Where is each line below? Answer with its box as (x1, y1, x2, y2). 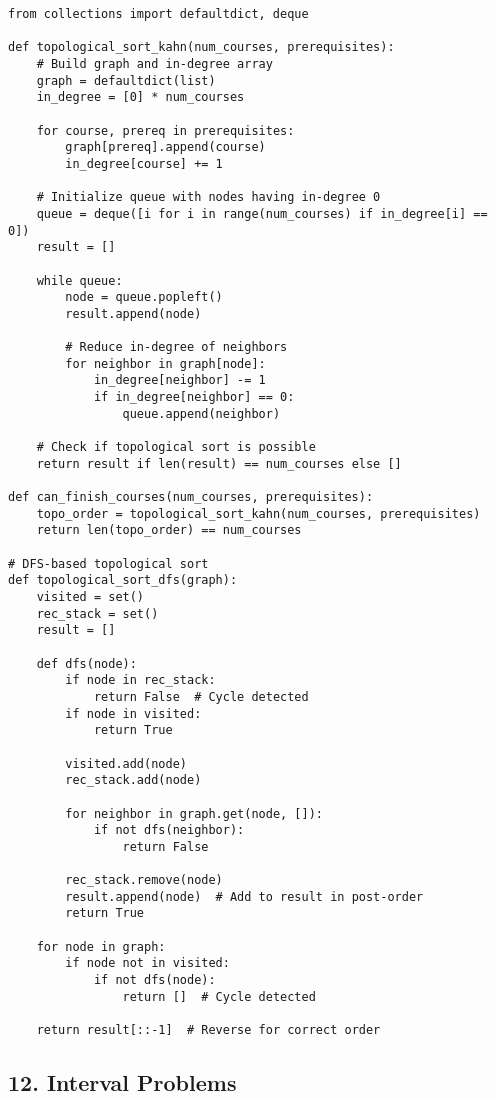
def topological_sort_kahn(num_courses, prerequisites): (8, 40, 395, 55)
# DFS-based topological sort (8, 556, 209, 571)
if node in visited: (65, 706, 202, 721)
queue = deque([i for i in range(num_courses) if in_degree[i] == (36, 206, 488, 221)
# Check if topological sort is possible (36, 440, 316, 455)
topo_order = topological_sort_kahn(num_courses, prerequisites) (36, 506, 481, 521)
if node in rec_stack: (65, 673, 216, 688)
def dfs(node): (36, 656, 137, 671)
